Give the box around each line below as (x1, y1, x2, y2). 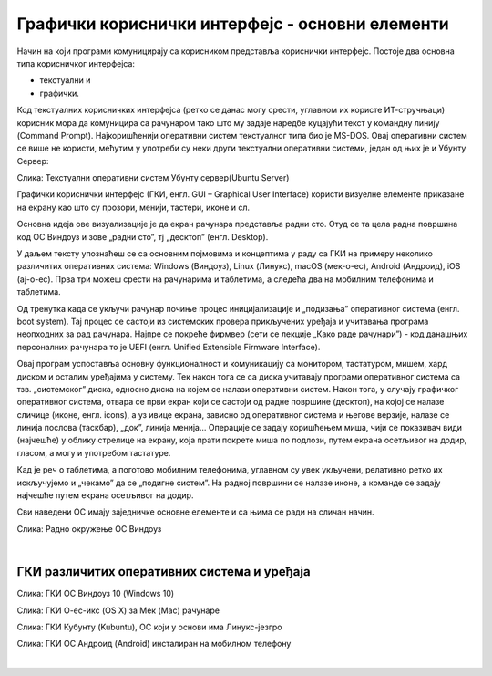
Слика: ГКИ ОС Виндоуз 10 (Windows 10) (16, 588, 175, 599)
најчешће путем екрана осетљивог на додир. (16, 490, 194, 501)
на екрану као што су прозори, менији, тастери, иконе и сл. (16, 202, 251, 213)
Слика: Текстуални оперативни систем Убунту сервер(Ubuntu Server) (16, 172, 290, 183)
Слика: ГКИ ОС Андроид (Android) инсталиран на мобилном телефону (16, 639, 292, 650)
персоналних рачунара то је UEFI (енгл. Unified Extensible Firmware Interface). (16, 341, 321, 352)
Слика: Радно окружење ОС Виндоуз (16, 523, 162, 534)
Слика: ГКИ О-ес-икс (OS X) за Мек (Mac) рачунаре (16, 605, 220, 616)
